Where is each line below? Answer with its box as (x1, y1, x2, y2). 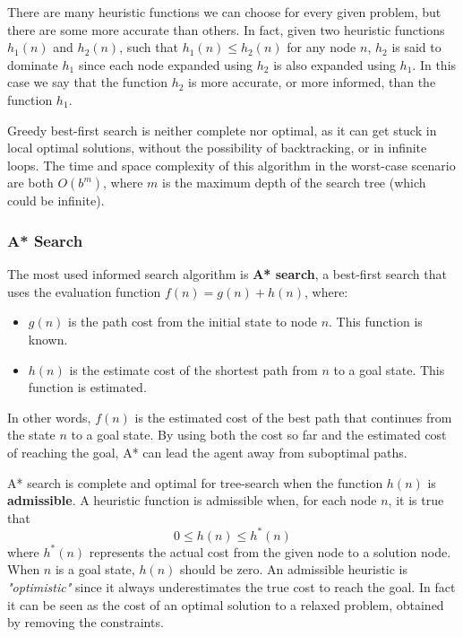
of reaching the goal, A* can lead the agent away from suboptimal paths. (7, 442, 407, 461)
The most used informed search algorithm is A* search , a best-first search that (7, 265, 447, 284)
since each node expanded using (78, 55, 253, 74)
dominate (7, 55, 58, 74)
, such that (119, 38, 178, 57)
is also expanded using (273, 55, 396, 74)
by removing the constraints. (7, 613, 164, 632)
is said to (391, 38, 442, 57)
